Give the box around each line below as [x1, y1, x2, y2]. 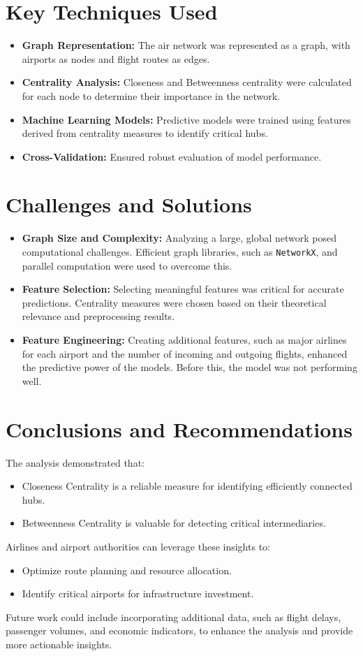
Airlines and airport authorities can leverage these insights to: [6, 539, 270, 553]
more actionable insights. [6, 636, 112, 651]
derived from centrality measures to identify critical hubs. [22, 126, 268, 140]
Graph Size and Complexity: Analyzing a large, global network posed [22, 231, 337, 245]
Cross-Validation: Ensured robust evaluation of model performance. [22, 149, 322, 163]
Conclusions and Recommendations [6, 414, 353, 443]
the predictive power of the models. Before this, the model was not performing [22, 360, 357, 374]
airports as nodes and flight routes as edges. [22, 51, 210, 66]
